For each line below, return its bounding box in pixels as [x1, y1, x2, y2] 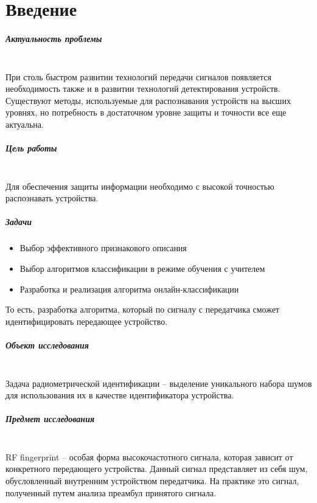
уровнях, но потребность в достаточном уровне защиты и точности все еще [5, 106, 287, 119]
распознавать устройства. [5, 192, 99, 204]
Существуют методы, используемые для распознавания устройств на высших [5, 94, 291, 106]
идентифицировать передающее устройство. [5, 314, 168, 327]
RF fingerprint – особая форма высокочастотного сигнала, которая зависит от [5, 450, 293, 463]
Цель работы [5, 142, 57, 154]
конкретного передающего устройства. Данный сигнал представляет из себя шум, [5, 462, 308, 475]
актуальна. [5, 117, 44, 130]
